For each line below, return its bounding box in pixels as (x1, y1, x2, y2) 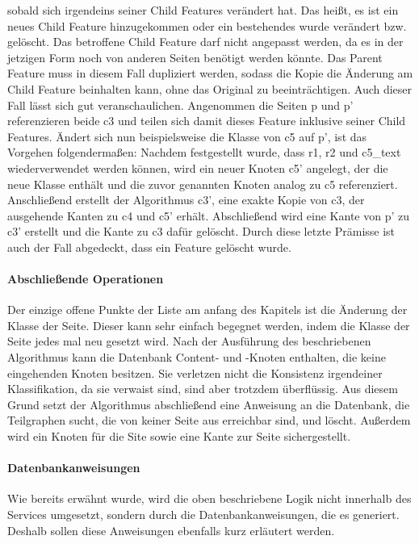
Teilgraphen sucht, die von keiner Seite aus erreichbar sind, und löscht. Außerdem (7, 412, 411, 429)
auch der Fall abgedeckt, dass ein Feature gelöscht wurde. (7, 238, 291, 255)
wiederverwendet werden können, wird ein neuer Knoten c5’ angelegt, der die (7, 159, 388, 176)
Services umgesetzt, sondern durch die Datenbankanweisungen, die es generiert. (7, 506, 400, 523)
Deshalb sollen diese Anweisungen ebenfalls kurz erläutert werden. (7, 521, 335, 538)
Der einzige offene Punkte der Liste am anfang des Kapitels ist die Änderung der (7, 301, 408, 318)
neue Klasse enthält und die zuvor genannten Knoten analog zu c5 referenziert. (7, 175, 398, 192)
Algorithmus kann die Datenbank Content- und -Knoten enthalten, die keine (7, 349, 386, 366)
